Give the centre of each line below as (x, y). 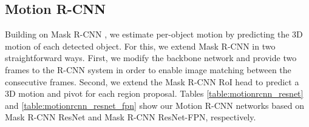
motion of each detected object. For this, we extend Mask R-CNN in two (140, 46)
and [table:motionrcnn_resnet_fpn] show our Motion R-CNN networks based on (155, 105)
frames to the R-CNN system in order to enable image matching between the (148, 69)
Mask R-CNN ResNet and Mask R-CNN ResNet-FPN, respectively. (131, 117)
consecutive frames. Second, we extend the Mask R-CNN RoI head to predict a (152, 81)
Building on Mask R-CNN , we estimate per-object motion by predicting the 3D (154, 34)
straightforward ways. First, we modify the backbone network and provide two (151, 58)
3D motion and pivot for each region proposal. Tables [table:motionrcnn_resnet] (154, 93)
